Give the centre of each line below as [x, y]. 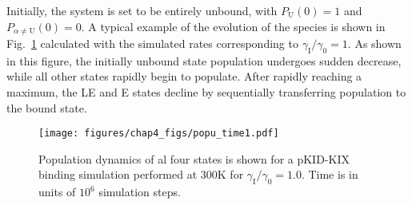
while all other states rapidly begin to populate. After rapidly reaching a [184, 76]
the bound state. [47, 107]
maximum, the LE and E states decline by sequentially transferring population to [206, 92]
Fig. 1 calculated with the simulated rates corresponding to [152, 43]
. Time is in [330, 174]
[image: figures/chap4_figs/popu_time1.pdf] [159, 134]
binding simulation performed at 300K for [141, 174]
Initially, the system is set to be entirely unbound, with [142, 10]
